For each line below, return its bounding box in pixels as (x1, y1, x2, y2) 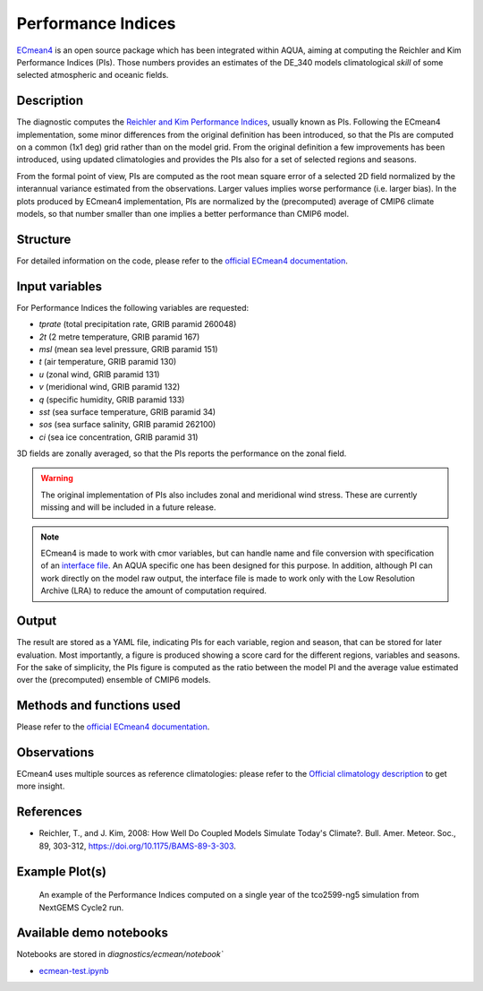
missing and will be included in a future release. (40, 502, 216, 513)
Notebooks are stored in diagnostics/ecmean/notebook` (16, 949, 224, 960)
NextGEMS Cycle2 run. (38, 901, 124, 913)
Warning (40, 473, 73, 484)
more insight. (16, 780, 65, 792)
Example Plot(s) (16, 864, 107, 879)
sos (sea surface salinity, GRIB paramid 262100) (38, 419, 216, 430)
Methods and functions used (16, 698, 181, 713)
